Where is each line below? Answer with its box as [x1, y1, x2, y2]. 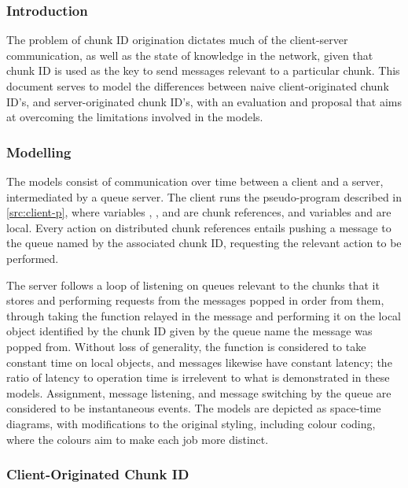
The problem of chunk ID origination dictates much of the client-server [6, 31, 348, 48]
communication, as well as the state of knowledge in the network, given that [6, 46, 373, 63]
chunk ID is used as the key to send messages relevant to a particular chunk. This [6, 62, 400, 79]
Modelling [6, 142, 72, 161]
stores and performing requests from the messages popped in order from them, [6, 292, 384, 309]
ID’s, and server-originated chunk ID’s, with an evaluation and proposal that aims [6, 93, 402, 109]
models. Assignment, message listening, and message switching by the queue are [6, 384, 391, 401]
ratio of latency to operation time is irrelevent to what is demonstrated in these [6, 369, 390, 386]
